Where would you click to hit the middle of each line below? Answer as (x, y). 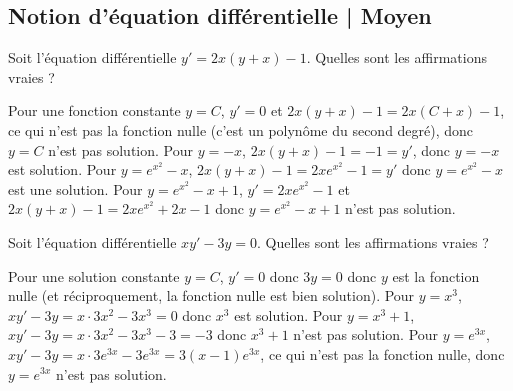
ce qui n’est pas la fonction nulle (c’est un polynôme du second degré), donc (241, 129)
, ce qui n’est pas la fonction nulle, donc (382, 353)
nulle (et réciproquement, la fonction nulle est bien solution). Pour (211, 295)
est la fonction (436, 275)
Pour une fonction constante (94, 110)
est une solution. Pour (75, 188)
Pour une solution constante (94, 275)
